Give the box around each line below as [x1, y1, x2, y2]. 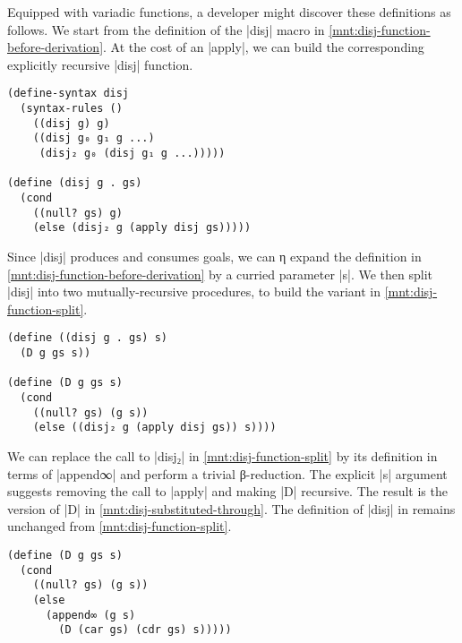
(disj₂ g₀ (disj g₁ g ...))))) [38, 147, 226, 159]
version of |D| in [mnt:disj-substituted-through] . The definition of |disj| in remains [7, 499, 456, 518]
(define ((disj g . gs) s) [7, 331, 167, 345]
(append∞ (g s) [45, 608, 136, 622]
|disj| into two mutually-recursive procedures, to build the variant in [7, 282, 381, 301]
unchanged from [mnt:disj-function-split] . [7, 517, 232, 536]
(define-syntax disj [7, 87, 130, 100]
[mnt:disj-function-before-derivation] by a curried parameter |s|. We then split [7, 264, 432, 283]
